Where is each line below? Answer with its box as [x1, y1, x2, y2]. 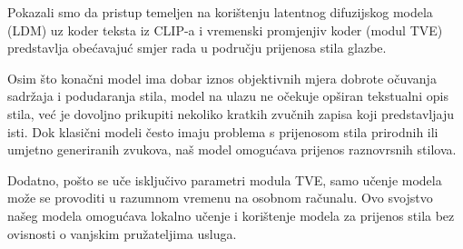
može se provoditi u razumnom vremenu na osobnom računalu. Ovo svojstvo [7, 188, 433, 207]
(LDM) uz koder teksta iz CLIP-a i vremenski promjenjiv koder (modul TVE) [7, 20, 443, 39]
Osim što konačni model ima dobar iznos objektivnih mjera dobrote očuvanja [7, 68, 437, 87]
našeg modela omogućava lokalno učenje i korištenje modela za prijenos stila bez [7, 205, 455, 224]
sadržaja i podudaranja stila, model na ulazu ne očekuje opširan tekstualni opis [7, 86, 448, 105]
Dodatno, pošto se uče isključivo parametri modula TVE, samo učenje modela [7, 170, 442, 189]
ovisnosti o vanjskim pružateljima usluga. [7, 224, 237, 243]
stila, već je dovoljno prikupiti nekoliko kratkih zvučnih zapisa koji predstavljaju [7, 104, 454, 123]
